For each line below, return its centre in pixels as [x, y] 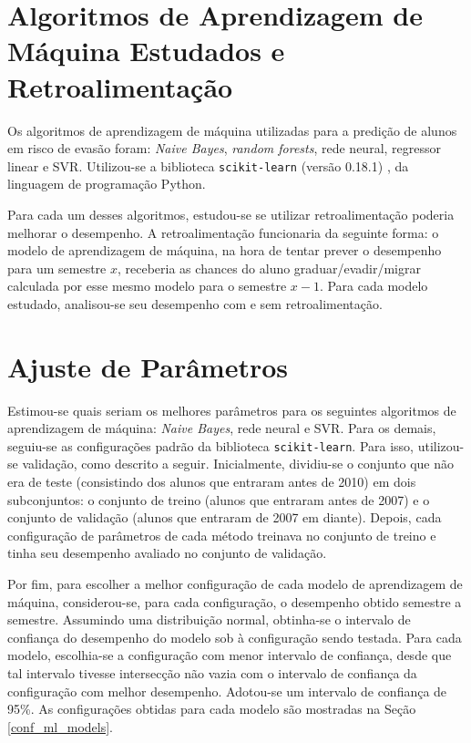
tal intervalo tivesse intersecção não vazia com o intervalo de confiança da [212, 673]
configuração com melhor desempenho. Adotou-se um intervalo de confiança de [227, 691]
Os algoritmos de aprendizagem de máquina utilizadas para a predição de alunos [232, 130]
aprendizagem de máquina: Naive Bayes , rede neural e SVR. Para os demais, [222, 428]
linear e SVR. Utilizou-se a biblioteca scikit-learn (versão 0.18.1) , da [208, 165]
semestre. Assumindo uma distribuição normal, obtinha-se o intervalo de [209, 619]
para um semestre [57, 268]
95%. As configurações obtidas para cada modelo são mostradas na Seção [212, 709]
